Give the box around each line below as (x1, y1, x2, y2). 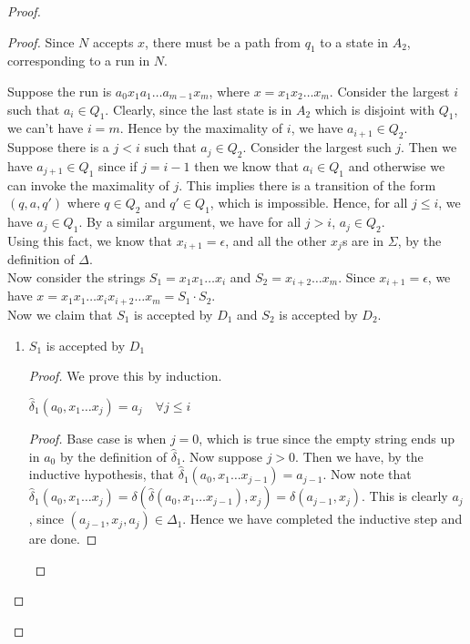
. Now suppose (181, 446, 262, 465)
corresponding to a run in (7, 51, 150, 70)
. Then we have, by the (295, 446, 424, 465)
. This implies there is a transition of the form (179, 175, 436, 194)
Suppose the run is (7, 81, 112, 100)
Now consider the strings (7, 268, 146, 286)
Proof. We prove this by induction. (28, 366, 222, 385)
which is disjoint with (314, 99, 434, 118)
